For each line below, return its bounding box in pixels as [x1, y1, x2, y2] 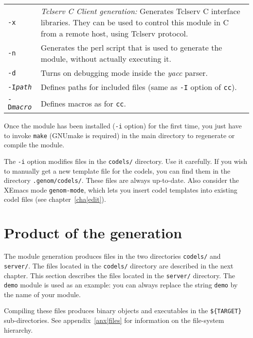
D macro [8, 103, 32, 111]
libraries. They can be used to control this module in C [40, 17, 229, 28]
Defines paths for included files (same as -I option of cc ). [40, 81, 237, 92]
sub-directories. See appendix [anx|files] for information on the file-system [4, 315, 224, 325]
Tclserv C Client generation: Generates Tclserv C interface [40, 5, 240, 17]
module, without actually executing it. [40, 53, 171, 64]
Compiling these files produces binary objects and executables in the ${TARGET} [4, 305, 242, 316]
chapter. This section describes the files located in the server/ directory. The [4, 270, 235, 280]
